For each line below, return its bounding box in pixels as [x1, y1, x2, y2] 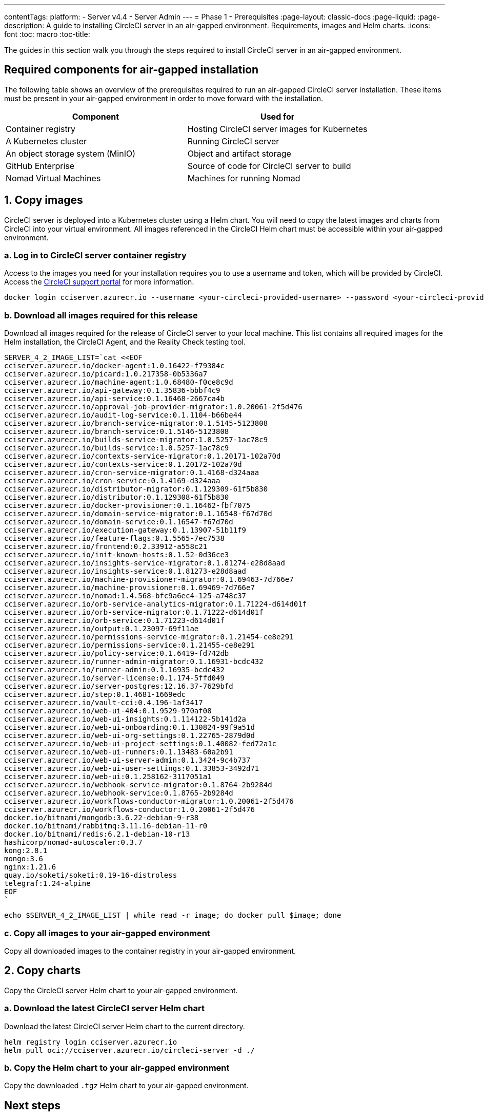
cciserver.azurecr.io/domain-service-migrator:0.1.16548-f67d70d [4, 509, 272, 518]
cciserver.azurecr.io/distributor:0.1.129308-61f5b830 [4, 493, 229, 502]
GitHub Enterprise [6, 160, 75, 171]
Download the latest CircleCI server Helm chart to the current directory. [4, 1022, 245, 1031]
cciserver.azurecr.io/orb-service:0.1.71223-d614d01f [4, 616, 225, 625]
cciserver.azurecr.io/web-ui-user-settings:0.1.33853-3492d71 [4, 764, 259, 773]
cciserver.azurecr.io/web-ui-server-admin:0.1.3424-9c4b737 [4, 756, 251, 765]
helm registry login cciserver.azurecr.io [4, 1037, 177, 1046]
